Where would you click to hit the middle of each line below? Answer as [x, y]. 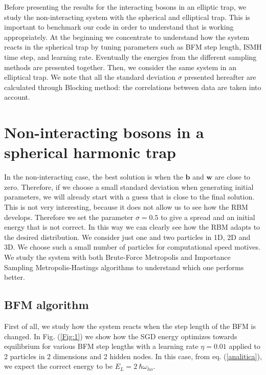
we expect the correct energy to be [59, 366]
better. [15, 277]
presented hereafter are [220, 77]
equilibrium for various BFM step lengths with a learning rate [101, 346]
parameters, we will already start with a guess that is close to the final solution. [129, 197]
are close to [232, 177]
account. [17, 97]
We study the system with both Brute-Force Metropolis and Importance [117, 257]
